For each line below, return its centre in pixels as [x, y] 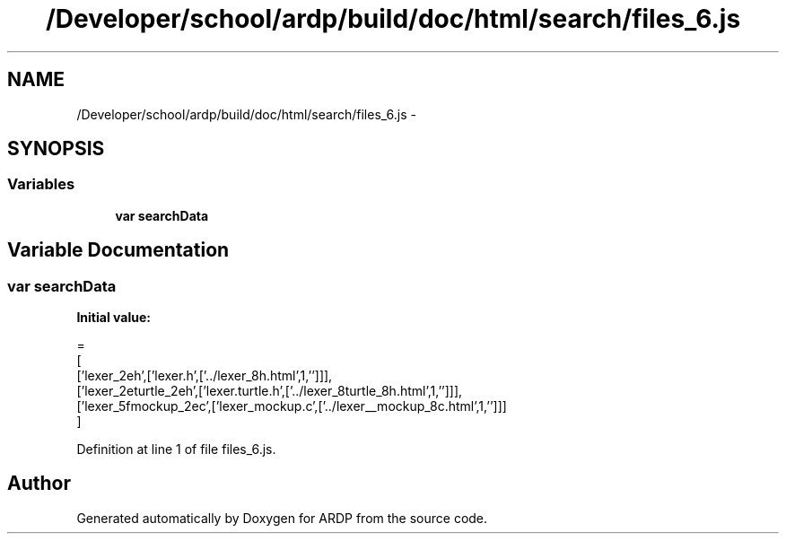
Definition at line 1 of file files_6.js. [176, 449]
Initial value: [114, 318]
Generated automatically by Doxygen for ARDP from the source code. [282, 518]
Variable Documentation [118, 250]
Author [39, 484]
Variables [41, 184]
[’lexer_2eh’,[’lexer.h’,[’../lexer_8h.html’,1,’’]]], [205, 376]
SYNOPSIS [56, 149]
